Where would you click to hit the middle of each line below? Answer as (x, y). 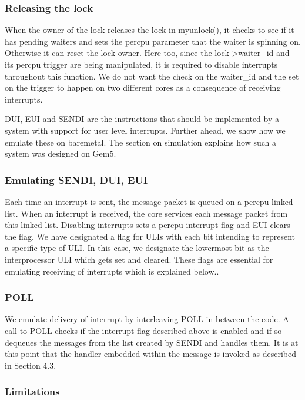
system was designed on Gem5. (61, 153)
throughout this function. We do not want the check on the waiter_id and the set (152, 76)
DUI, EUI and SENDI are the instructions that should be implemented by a (142, 119)
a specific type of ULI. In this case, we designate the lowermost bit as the (137, 248)
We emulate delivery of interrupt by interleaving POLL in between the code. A (147, 319)
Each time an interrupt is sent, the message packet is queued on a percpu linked (149, 201)
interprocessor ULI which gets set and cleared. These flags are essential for (139, 259)
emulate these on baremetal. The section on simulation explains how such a (140, 142)
